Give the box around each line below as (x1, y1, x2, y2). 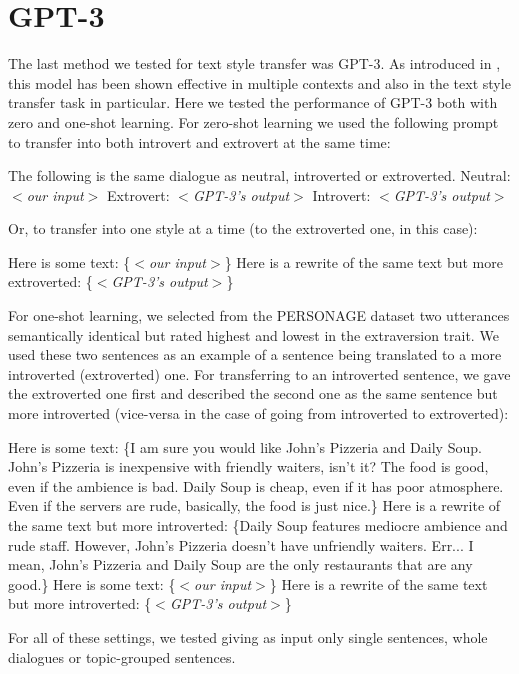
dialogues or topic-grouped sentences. (8, 646, 236, 667)
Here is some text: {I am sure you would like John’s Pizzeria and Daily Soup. (8, 436, 482, 457)
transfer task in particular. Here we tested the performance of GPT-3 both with (8, 92, 498, 113)
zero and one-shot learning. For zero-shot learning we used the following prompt (8, 111, 499, 132)
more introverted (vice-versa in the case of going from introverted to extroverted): (8, 403, 509, 424)
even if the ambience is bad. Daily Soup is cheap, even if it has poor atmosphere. (8, 475, 504, 496)
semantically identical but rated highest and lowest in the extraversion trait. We (8, 324, 499, 345)
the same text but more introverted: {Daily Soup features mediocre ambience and (8, 515, 508, 535)
